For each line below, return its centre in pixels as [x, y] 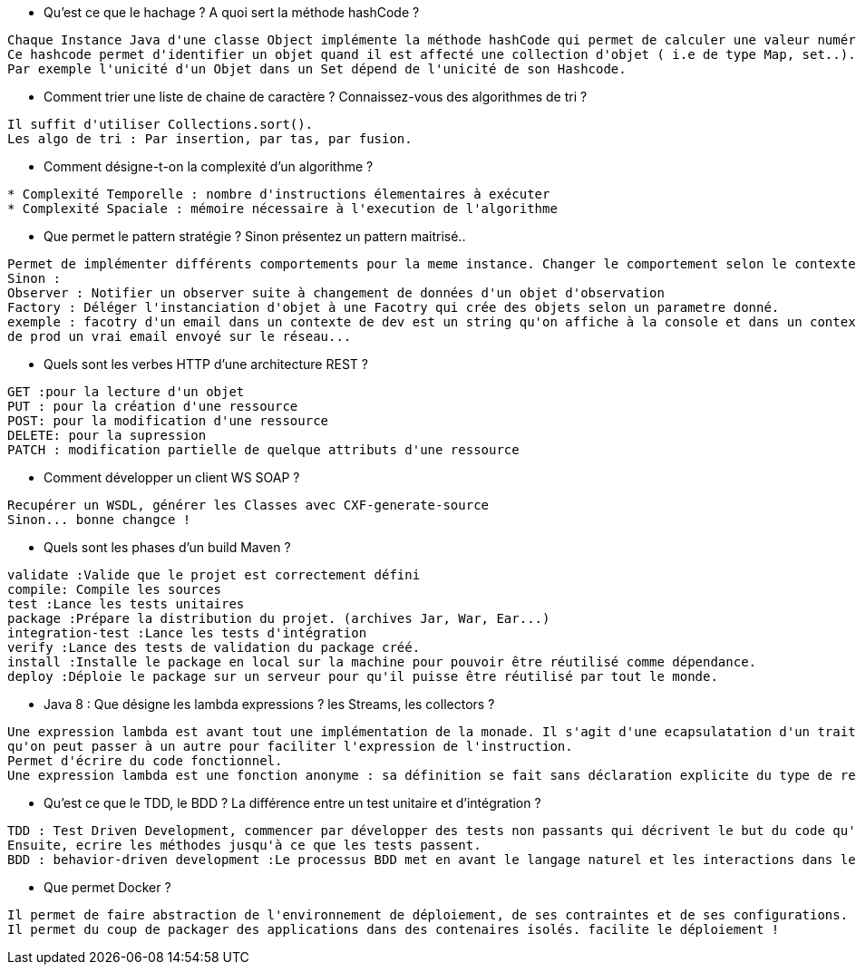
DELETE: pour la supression [107, 435]
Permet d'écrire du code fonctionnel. [145, 761]
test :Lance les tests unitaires [126, 604]
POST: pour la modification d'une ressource [168, 421]
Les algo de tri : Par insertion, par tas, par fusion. [210, 139]
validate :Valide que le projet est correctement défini [214, 575]
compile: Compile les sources [115, 589]
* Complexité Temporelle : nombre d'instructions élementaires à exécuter [279, 194]
